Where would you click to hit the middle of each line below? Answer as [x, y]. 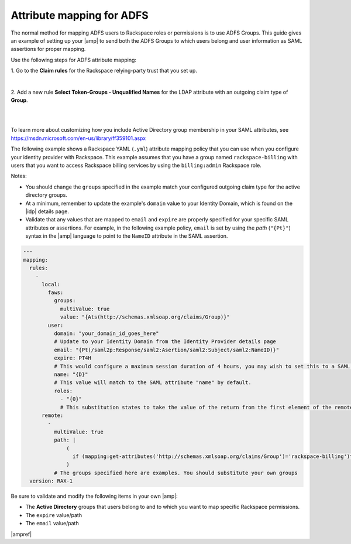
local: [51, 284]
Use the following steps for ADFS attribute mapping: [74, 60]
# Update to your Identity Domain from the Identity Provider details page [165, 342]
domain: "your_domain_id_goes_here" [106, 333]
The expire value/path [54, 515]
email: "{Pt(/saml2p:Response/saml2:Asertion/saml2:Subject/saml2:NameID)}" [166, 350]
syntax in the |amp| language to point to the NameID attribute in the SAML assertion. [127, 236]
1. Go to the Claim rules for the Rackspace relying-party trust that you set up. [104, 71]
